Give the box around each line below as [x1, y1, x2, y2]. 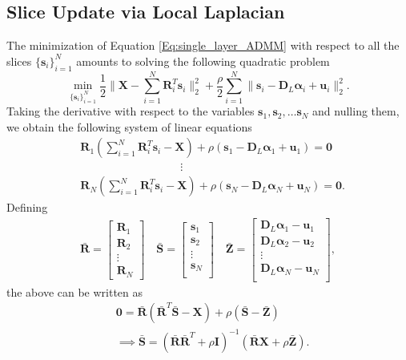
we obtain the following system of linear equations [6, 118, 252, 135]
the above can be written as [6, 283, 143, 300]
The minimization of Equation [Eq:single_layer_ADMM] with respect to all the [6, 37, 400, 54]
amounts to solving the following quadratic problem [76, 52, 330, 69]
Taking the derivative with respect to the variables [6, 103, 255, 119]
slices [6, 52, 32, 69]
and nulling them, [312, 103, 400, 119]
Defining [6, 199, 48, 216]
